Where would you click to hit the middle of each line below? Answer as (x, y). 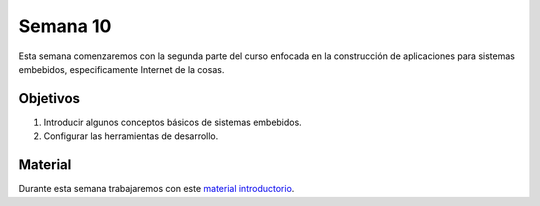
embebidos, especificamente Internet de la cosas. (121, 69)
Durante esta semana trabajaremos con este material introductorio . (156, 189)
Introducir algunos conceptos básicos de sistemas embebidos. (172, 122)
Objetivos (49, 98)
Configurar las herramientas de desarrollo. (131, 136)
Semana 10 (65, 26)
